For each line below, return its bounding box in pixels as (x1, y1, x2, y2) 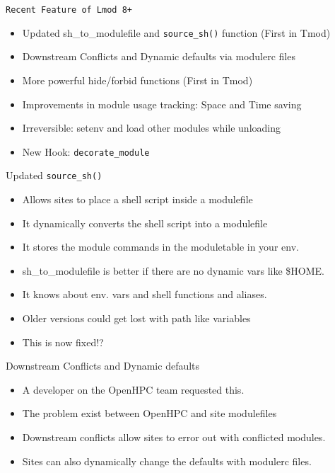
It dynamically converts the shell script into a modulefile (22, 215, 268, 230)
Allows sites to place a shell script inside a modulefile (22, 192, 253, 206)
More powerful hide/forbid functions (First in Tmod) (22, 72, 253, 87)
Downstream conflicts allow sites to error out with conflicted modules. (22, 429, 326, 444)
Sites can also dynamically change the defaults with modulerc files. (22, 453, 312, 468)
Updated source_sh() (6, 168, 102, 183)
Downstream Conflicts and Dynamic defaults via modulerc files (22, 49, 295, 64)
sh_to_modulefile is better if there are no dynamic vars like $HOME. (22, 263, 324, 278)
